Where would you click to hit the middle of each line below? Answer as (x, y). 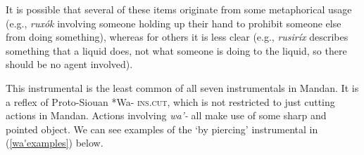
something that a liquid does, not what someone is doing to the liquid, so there (176, 50)
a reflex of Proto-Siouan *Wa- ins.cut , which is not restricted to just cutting (170, 101)
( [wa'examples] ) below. (55, 143)
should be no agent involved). (69, 64)
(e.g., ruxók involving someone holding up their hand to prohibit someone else (174, 23)
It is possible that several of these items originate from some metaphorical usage (179, 9)
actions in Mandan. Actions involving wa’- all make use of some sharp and (166, 115)
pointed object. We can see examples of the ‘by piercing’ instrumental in (162, 129)
